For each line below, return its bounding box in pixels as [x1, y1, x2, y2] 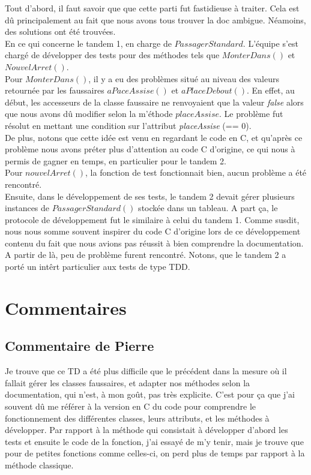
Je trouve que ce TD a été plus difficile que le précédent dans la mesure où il [5, 365, 287, 377]
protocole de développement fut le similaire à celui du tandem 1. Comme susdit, [5, 213, 300, 226]
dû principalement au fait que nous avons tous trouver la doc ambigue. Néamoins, [5, 13, 306, 26]
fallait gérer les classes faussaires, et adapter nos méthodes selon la [5, 376, 250, 389]
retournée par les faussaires [5, 84, 104, 97]
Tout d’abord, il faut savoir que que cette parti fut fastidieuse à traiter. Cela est [5, 2, 300, 14]
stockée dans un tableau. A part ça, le [138, 202, 278, 214]
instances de [5, 202, 50, 214]
